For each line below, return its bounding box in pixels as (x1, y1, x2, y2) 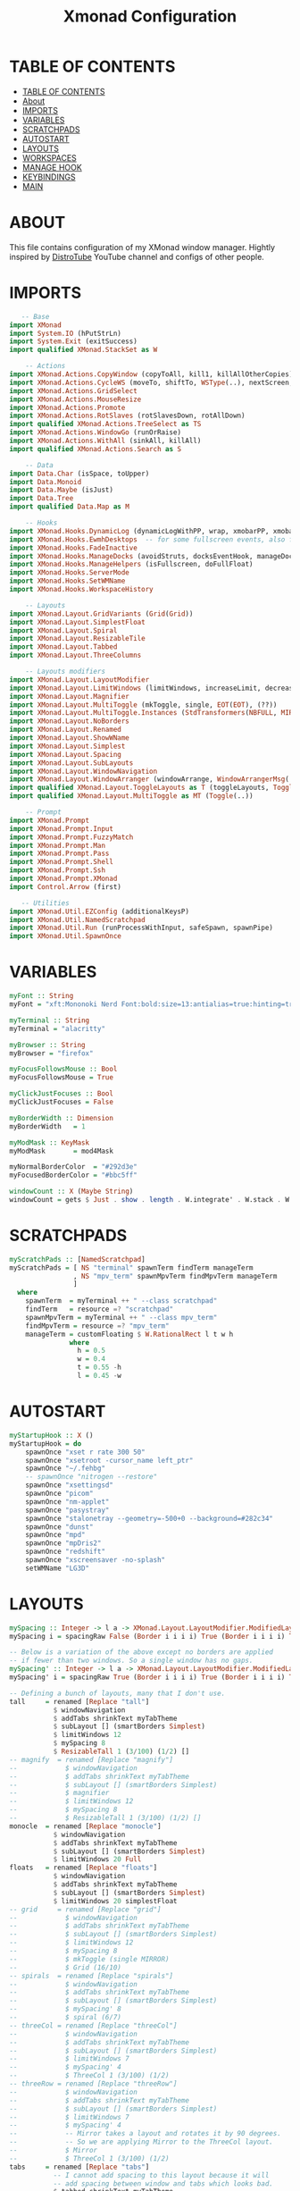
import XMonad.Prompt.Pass (9, 849, 110, 859)
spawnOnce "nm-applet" (25, 1497, 110, 1507)
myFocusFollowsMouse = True (9, 1073, 114, 1082)
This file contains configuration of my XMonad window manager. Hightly (9, 241, 275, 252)
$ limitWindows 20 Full (53, 1855, 142, 1864)
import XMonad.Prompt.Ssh (9, 866, 105, 875)
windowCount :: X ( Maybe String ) (9, 1187, 134, 1196)
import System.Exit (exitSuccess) (9, 337, 138, 346)
